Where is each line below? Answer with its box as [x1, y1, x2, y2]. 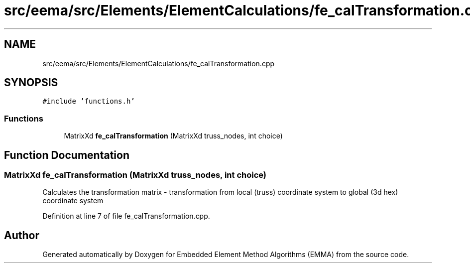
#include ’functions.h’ [42, 97, 135, 106]
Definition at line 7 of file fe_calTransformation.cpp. [42, 212, 210, 221]
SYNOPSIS [4, 76, 58, 89]
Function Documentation [4, 148, 129, 161]
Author [4, 229, 39, 242]
